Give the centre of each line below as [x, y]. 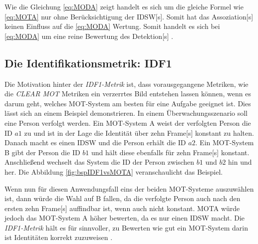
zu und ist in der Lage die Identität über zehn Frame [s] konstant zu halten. [139, 132]
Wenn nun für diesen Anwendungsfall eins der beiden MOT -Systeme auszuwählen [129, 188]
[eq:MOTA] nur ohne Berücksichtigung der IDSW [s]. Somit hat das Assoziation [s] [129, 16]
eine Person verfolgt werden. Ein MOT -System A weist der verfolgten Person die [128, 122]
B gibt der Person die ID [42, 152]
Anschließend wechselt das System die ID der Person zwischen [100, 162]
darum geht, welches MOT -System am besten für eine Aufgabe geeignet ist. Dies [128, 103]
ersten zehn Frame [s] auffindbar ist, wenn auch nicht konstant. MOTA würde [122, 208]
